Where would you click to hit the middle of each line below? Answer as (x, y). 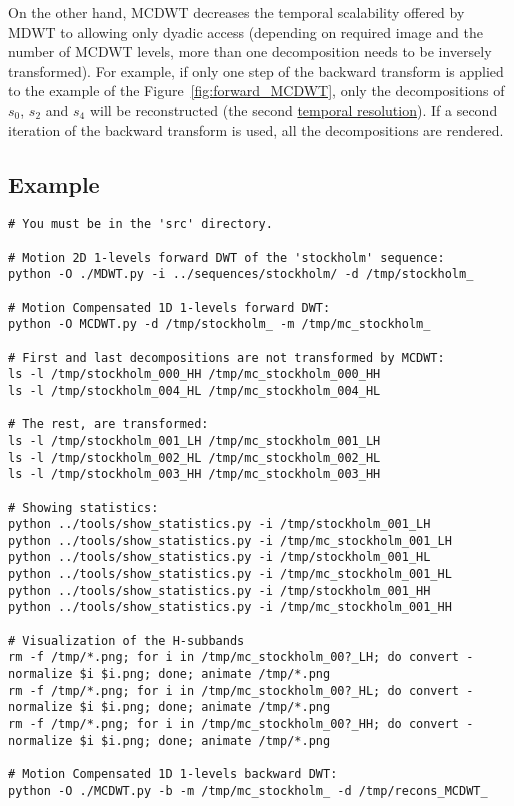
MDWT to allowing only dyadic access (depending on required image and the (245, 31)
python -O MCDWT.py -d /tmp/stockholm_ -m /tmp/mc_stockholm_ (219, 324)
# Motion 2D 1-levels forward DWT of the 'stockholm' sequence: (226, 257)
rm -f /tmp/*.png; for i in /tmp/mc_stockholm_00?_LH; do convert (234, 657)
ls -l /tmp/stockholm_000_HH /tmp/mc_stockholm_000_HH (194, 374)
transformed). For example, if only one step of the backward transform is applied (256, 70)
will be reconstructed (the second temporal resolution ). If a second (293, 109)
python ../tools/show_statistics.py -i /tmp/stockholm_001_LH (219, 524)
